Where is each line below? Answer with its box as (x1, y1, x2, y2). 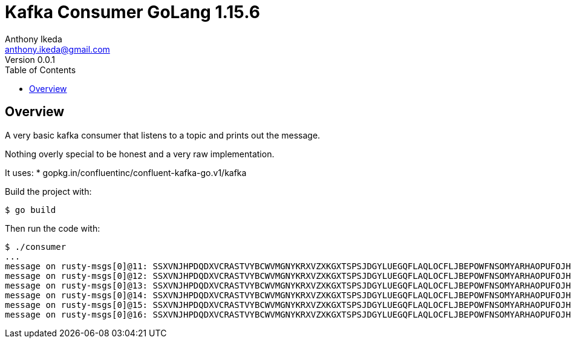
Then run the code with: (5, 223, 100, 234)
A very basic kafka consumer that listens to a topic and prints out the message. (5, 129, 321, 140)
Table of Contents (5, 64, 76, 75)
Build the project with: (5, 186, 92, 197)
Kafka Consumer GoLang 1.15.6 (5, 2, 260, 22)
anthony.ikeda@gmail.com (5, 44, 110, 54)
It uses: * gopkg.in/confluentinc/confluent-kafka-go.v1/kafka (5, 167, 247, 178)
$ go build (5, 204, 56, 215)
